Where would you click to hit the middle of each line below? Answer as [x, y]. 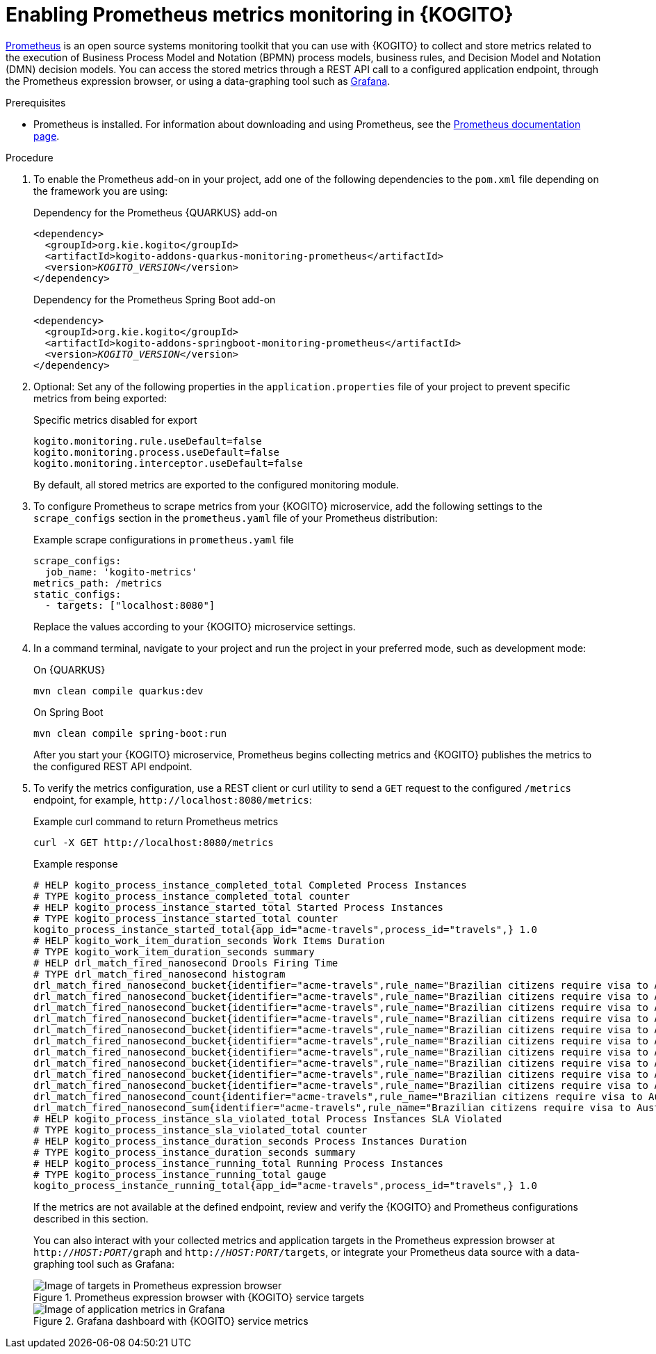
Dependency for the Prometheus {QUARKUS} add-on [155, 212]
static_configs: [77, 594]
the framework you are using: [101, 191]
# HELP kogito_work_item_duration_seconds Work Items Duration [209, 940]
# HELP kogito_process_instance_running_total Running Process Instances [239, 1163]
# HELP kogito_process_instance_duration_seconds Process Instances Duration [250, 1141]
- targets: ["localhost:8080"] [130, 605]
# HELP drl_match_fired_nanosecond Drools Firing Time [186, 963]
